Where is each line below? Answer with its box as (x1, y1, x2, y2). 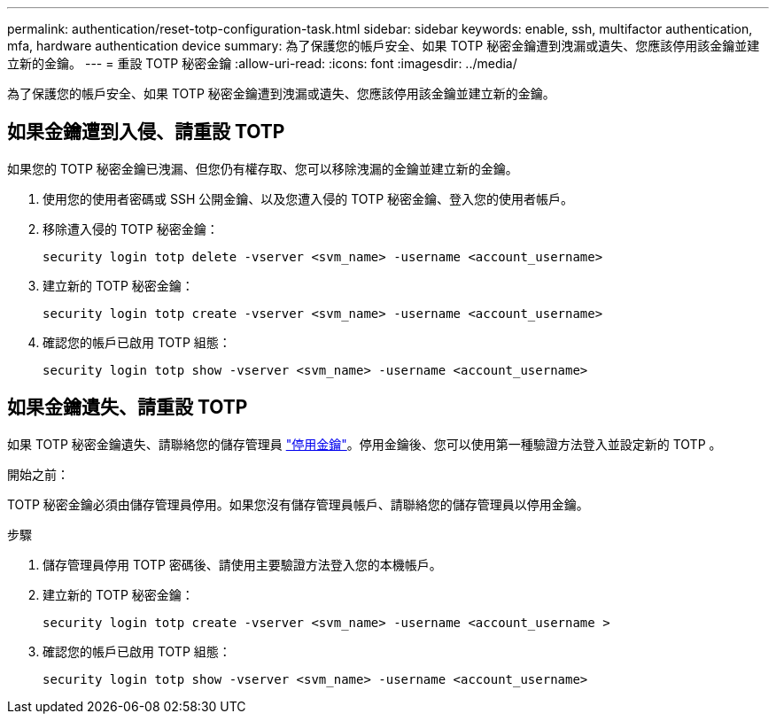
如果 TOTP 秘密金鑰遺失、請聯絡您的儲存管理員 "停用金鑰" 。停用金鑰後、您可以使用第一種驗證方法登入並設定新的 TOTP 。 (7, 436, 722, 452)
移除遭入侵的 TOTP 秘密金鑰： (43, 221, 219, 236)
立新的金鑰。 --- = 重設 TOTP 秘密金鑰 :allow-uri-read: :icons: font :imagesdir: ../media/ (7, 56, 517, 71)
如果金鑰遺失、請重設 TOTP (7, 396, 248, 419)
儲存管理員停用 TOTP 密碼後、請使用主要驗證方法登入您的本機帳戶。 (43, 556, 442, 572)
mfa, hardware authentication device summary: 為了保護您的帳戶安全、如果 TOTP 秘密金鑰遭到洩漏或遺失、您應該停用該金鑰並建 (7, 38, 760, 53)
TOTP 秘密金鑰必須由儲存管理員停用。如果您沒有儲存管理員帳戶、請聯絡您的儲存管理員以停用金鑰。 (7, 496, 589, 512)
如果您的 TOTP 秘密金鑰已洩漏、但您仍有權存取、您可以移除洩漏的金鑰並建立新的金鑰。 (7, 160, 518, 176)
